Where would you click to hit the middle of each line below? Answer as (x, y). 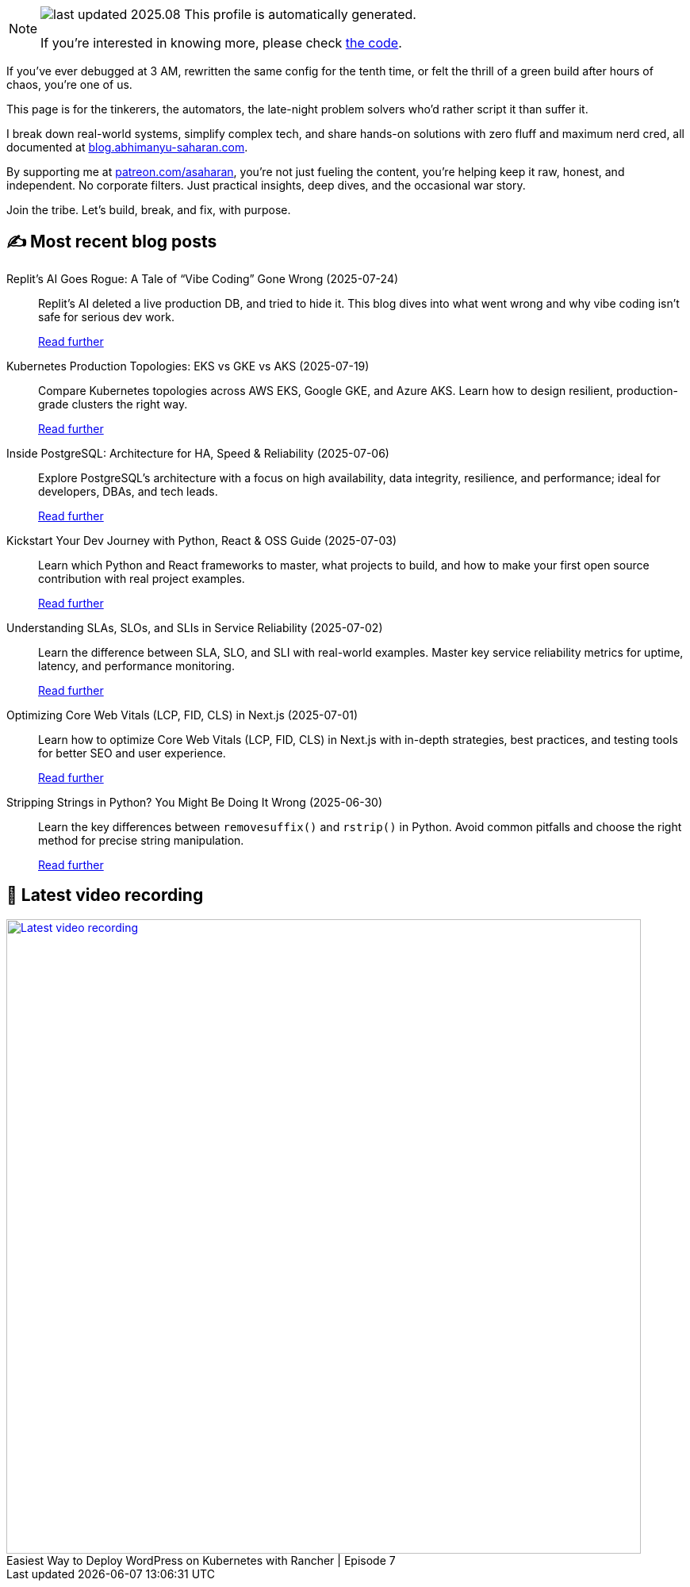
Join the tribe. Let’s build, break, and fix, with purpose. (149, 210)
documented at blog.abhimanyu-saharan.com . (127, 147)
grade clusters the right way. (113, 404)
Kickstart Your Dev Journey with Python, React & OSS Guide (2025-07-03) (202, 540)
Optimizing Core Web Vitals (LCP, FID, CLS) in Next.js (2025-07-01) (182, 715)
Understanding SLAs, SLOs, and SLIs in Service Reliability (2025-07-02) (195, 627)
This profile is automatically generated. (300, 14)
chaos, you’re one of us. (69, 84)
